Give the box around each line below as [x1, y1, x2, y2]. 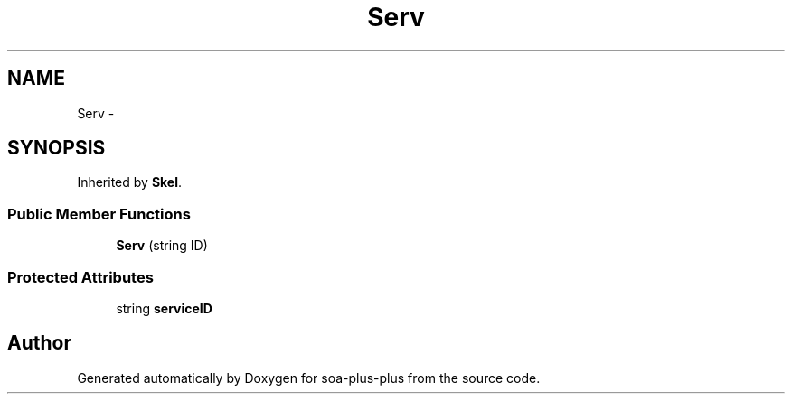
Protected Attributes [7, 267, 154, 286]
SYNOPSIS [7, 136, 106, 160]
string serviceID [116, 300, 212, 316]
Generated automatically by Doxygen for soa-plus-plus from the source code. [77, 369, 541, 386]
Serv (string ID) [116, 238, 208, 254]
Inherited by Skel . [77, 174, 183, 191]
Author [7, 331, 71, 355]
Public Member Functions [7, 204, 191, 223]
